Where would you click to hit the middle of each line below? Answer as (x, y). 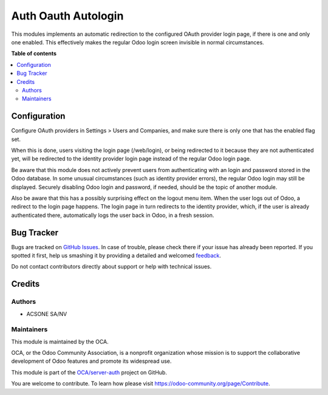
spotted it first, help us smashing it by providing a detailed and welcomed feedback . (116, 256)
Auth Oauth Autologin (67, 16)
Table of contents (34, 53)
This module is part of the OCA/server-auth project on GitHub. (89, 372)
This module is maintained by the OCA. (60, 342)
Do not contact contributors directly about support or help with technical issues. (111, 267)
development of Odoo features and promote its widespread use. (91, 361)
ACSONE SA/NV (47, 314)
